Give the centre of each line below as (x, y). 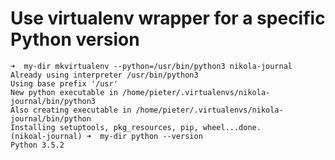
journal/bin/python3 (53, 101)
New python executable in (64, 92)
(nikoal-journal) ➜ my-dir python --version (106, 136)
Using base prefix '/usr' (64, 83)
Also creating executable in (71, 110)
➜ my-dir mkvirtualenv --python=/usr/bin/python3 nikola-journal (151, 66)
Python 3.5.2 (37, 145)
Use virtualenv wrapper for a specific (168, 18)
